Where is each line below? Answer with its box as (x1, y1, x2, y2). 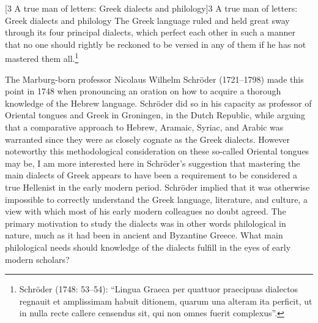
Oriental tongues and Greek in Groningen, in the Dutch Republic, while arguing (5, 108, 305, 121)
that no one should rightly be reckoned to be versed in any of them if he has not (5, 37, 306, 50)
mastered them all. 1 (5, 50, 79, 65)
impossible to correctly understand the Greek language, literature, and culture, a (5, 192, 308, 205)
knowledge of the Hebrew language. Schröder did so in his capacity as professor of (5, 96, 312, 109)
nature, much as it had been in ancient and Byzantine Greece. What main (5, 229, 283, 241)
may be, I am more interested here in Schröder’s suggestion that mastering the (5, 156, 300, 169)
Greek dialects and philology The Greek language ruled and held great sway (5, 13, 290, 26)
